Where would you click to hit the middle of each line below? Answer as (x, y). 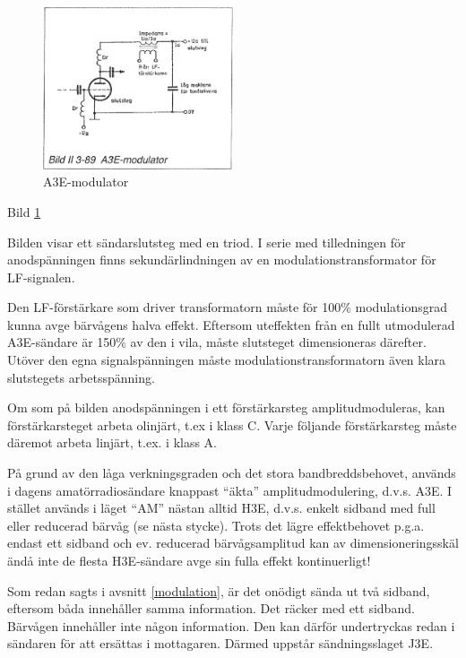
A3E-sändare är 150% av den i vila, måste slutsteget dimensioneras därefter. (217, 342)
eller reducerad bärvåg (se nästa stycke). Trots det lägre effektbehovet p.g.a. (216, 525)
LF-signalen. (41, 277)
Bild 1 (24, 211)
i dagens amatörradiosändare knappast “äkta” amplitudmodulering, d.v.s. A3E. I (230, 490)
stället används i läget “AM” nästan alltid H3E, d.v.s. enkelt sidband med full (221, 508)
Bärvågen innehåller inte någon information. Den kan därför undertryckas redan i (231, 625)
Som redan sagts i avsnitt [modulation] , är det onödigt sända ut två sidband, (219, 590)
